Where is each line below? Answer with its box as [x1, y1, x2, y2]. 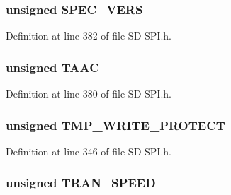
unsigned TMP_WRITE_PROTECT [6, 116, 225, 134]
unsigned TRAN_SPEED [6, 174, 156, 191]
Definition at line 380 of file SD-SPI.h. [6, 86, 171, 101]
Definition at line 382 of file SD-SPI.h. [6, 28, 171, 43]
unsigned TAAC [6, 58, 99, 76]
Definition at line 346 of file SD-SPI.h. [6, 143, 171, 158]
